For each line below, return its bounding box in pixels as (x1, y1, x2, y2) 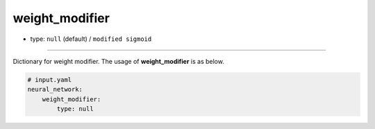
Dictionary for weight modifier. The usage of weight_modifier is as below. (12, 57, 225, 65)
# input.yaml (27, 76, 72, 83)
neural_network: (27, 85, 83, 94)
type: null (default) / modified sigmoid (30, 35, 152, 43)
